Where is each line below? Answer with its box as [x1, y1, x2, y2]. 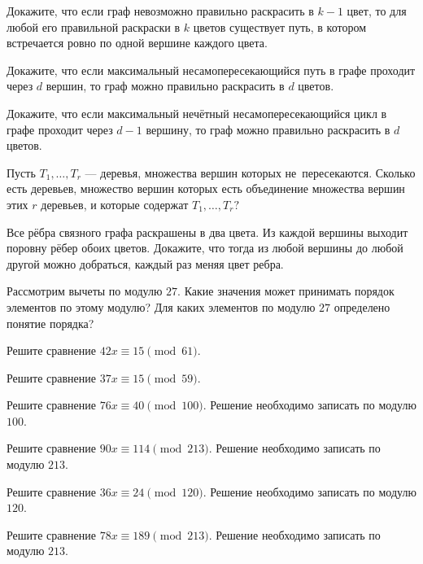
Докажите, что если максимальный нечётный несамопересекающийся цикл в [7, 104, 387, 121]
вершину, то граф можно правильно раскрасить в [146, 120, 390, 138]
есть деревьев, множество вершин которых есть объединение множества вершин [7, 180, 405, 197]
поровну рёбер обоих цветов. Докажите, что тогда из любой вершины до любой [7, 239, 403, 256]
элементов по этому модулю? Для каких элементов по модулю [7, 298, 316, 315]
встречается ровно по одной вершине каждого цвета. [7, 34, 268, 51]
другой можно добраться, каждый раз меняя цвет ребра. [7, 255, 284, 272]
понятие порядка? [7, 314, 94, 331]
